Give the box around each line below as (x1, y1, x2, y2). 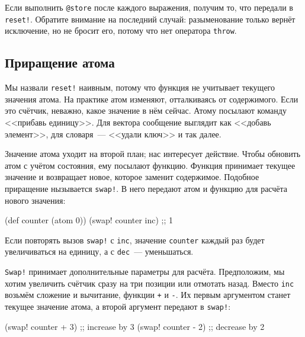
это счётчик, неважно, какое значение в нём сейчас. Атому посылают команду (5, 104, 287, 117)
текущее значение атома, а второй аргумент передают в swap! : (5, 300, 231, 313)
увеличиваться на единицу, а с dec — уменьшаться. (5, 245, 194, 258)
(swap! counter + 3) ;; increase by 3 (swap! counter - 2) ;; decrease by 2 (5, 320, 265, 332)
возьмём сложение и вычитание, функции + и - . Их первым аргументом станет (5, 288, 291, 301)
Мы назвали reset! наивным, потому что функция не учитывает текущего (5, 81, 275, 94)
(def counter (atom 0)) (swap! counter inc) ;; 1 (5, 214, 174, 226)
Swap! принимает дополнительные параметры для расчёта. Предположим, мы (5, 265, 285, 278)
